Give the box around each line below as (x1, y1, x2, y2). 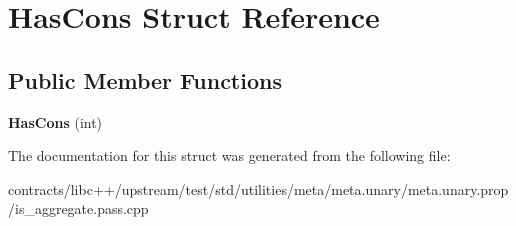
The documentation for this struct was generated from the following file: (8, 145, 451, 166)
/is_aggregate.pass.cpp (8, 198, 149, 219)
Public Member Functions (8, 64, 282, 95)
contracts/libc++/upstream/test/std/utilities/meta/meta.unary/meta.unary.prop (8, 178, 509, 199)
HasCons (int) (8, 111, 103, 132)
